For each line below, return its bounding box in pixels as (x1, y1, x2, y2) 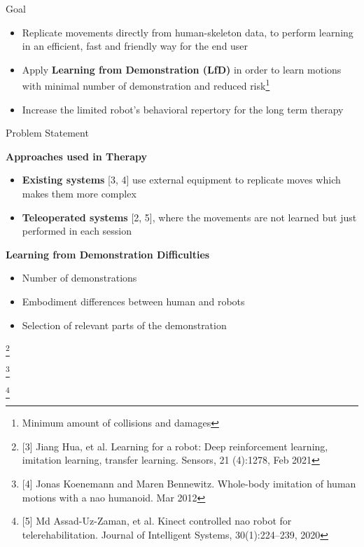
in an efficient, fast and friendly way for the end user (22, 39, 248, 53)
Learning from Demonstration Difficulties (6, 247, 210, 261)
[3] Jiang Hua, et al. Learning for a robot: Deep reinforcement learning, (22, 438, 328, 453)
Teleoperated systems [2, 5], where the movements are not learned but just (22, 209, 357, 224)
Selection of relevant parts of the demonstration (22, 317, 227, 332)
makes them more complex (22, 186, 136, 200)
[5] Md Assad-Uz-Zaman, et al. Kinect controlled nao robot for (22, 513, 292, 528)
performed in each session (22, 223, 132, 238)
